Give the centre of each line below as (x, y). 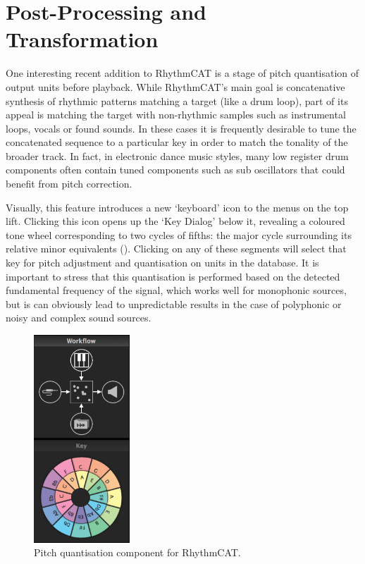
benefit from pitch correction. (69, 184)
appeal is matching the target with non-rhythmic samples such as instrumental (176, 115)
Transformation (82, 39)
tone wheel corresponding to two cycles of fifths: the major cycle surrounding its (179, 234)
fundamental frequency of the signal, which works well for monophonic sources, (176, 290)
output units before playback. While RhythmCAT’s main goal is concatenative (175, 86)
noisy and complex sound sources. (79, 318)
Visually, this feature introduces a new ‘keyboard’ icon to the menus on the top (177, 207)
